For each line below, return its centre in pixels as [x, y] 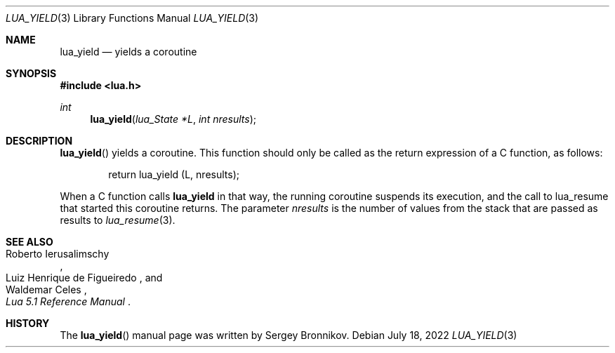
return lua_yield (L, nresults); [174, 174]
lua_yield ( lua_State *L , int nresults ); [173, 119]
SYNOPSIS [31, 73]
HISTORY [28, 323]
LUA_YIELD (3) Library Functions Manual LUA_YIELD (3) [132, 18]
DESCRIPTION [39, 141]
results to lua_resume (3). [118, 220]
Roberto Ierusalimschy [58, 254]
